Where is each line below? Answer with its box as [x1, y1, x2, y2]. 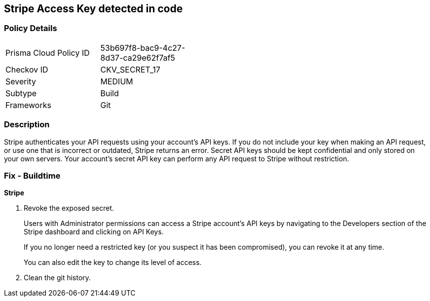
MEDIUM [100, 76, 133, 86]
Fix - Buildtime [4, 170, 61, 181]
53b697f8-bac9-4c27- [100, 42, 185, 53]
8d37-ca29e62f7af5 [100, 52, 176, 63]
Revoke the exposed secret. [24, 204, 114, 213]
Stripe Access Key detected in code [4, 2, 183, 15]
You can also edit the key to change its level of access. [24, 258, 202, 267]
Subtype [5, 88, 37, 98]
